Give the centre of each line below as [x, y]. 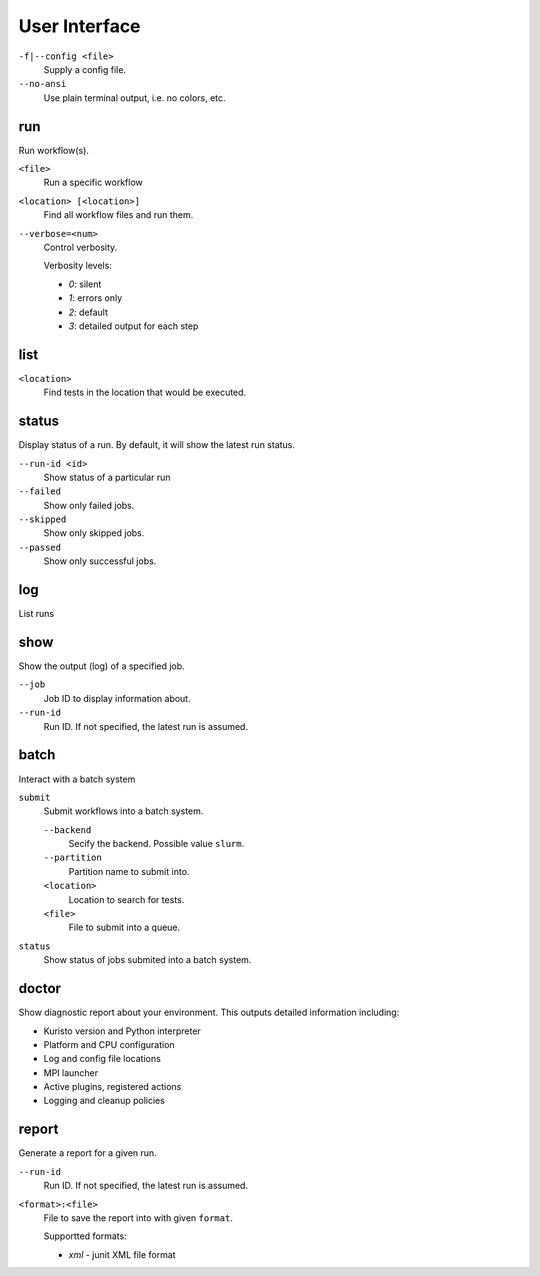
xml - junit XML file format [122, 1254]
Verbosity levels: [77, 266]
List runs [36, 614]
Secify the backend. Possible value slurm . [156, 844]
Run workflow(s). [54, 150]
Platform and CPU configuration [109, 1044]
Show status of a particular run [107, 477]
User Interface [79, 26]
